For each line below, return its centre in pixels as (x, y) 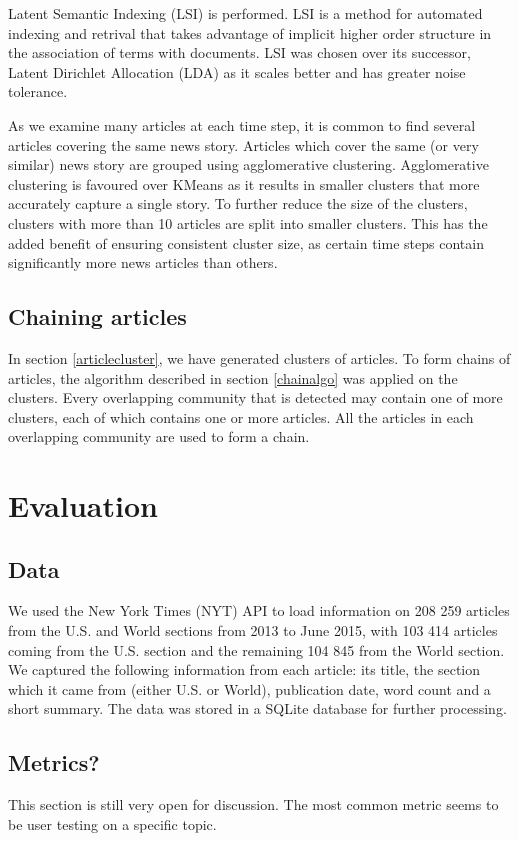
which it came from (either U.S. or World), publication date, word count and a (249, 688)
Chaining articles (97, 316)
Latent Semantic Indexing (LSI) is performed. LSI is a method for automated (245, 13)
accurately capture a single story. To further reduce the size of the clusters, (238, 203)
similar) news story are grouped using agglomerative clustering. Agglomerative (248, 164)
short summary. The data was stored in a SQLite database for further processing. (257, 708)
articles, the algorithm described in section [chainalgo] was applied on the (233, 377)
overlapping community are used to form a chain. (159, 436)
